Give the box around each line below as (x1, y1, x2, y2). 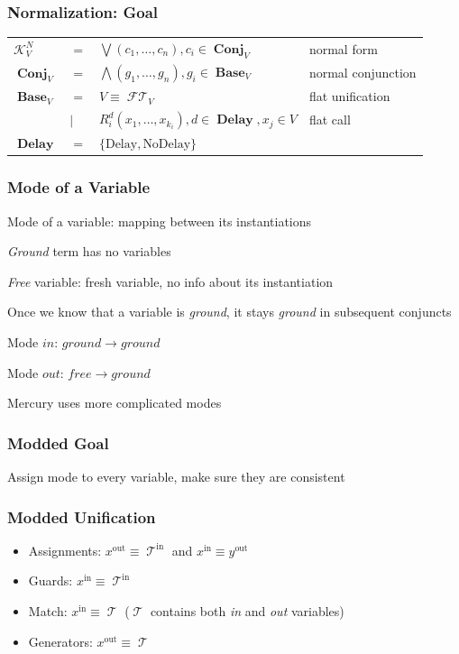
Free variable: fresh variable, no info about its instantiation (7, 272, 334, 290)
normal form (308, 39, 378, 58)
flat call (308, 110, 351, 129)
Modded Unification (7, 505, 156, 528)
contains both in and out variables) (150, 602, 344, 621)
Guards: (28, 571, 73, 590)
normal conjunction (308, 63, 417, 82)
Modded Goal (7, 431, 109, 454)
